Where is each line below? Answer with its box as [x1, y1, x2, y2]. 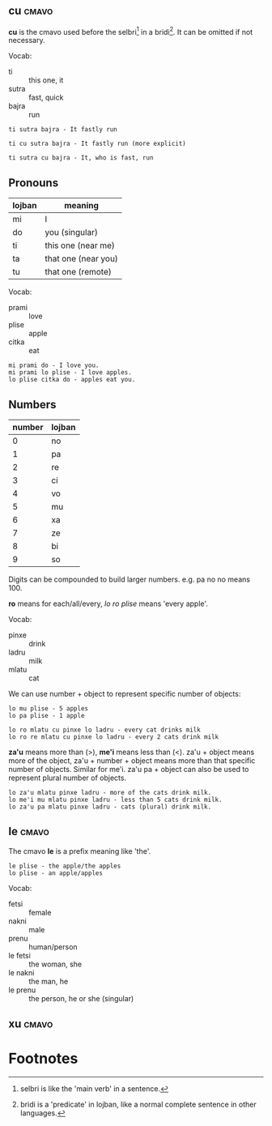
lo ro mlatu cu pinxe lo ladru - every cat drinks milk [8, 726, 201, 734]
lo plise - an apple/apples [8, 868, 104, 877]
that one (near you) [44, 253, 119, 264]
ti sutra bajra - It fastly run [8, 126, 117, 134]
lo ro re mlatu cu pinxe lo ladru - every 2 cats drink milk [8, 733, 219, 741]
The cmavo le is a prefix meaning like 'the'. [8, 846, 151, 855]
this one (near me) [44, 240, 116, 251]
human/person [28, 941, 79, 952]
